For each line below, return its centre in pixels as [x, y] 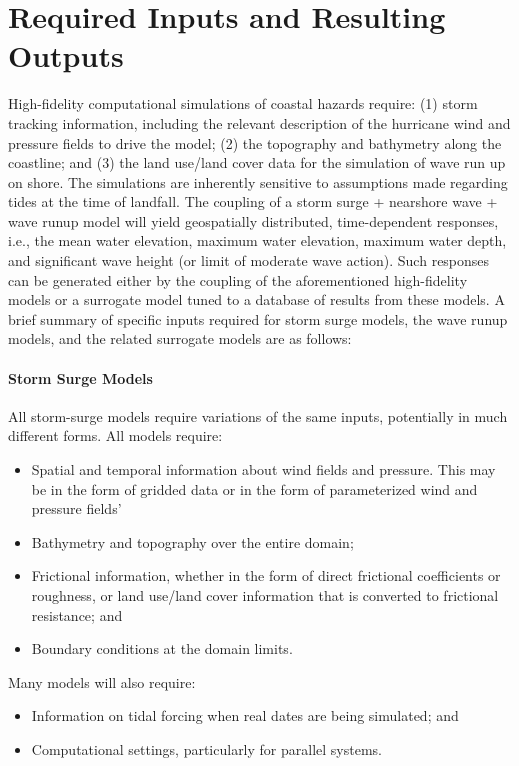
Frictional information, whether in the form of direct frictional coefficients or [266, 575]
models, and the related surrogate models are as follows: [180, 338]
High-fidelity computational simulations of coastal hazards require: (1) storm [243, 103]
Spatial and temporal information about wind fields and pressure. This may [263, 469]
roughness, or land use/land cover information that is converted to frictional [265, 594]
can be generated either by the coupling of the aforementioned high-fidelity [238, 279]
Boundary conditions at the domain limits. [162, 648]
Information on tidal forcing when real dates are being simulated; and [245, 715]
